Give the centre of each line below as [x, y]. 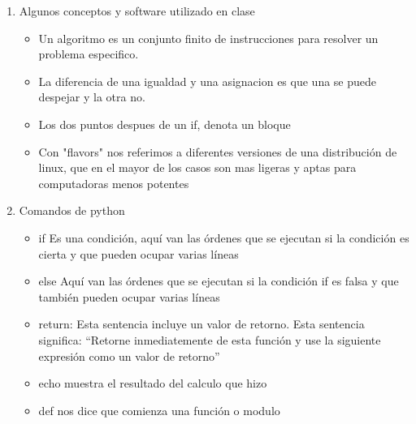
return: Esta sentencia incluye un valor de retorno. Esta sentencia [201, 324]
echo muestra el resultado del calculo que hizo [153, 383]
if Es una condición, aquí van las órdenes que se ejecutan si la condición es [224, 237]
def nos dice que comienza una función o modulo [159, 410]
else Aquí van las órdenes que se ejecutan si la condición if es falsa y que [219, 281]
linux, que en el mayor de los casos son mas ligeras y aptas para [197, 167]
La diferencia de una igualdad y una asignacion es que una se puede [208, 81]
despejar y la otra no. [92, 97]
